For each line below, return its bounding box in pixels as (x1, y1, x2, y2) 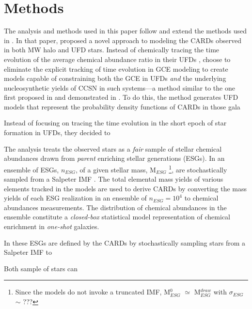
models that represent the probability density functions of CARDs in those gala (4, 101, 240, 111)
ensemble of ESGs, (4, 164, 59, 174)
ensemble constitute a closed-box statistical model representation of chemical (4, 212, 230, 222)
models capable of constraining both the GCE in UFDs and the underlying (4, 73, 226, 83)
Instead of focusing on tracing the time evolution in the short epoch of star (4, 118, 227, 128)
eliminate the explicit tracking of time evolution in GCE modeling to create (4, 63, 228, 74)
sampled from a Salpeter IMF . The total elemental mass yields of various (4, 174, 223, 184)
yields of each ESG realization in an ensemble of (4, 193, 147, 203)
